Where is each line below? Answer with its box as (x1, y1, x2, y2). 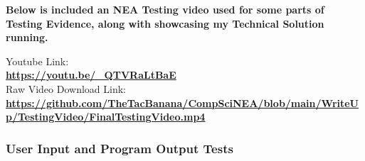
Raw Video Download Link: (6, 81, 126, 96)
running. (6, 30, 48, 45)
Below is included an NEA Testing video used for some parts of (6, 2, 324, 16)
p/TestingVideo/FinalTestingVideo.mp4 (6, 109, 206, 124)
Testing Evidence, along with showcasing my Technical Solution (6, 16, 324, 30)
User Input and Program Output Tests (6, 139, 233, 157)
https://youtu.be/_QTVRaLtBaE (6, 67, 176, 82)
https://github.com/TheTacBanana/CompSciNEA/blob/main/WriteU (6, 95, 359, 110)
